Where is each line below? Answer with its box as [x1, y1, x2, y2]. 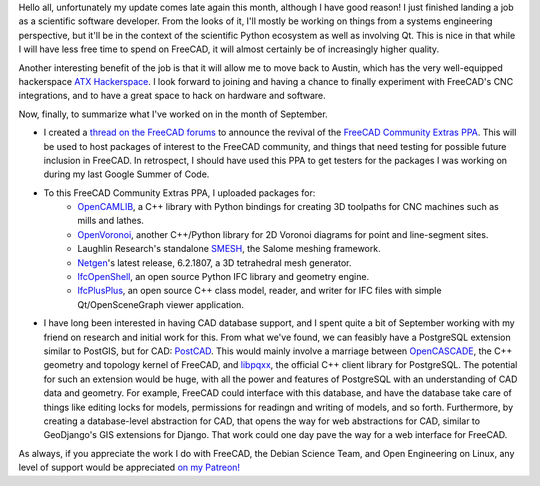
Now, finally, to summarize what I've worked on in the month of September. [18, 108, 329, 120]
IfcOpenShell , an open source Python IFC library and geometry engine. [77, 271, 370, 283]
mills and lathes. [77, 215, 145, 227]
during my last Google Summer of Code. [43, 168, 210, 180]
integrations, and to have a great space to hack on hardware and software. [18, 90, 326, 102]
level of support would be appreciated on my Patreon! [18, 461, 240, 474]
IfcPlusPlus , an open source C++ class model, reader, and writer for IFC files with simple [77, 285, 442, 297]
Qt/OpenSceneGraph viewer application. [77, 298, 245, 310]
